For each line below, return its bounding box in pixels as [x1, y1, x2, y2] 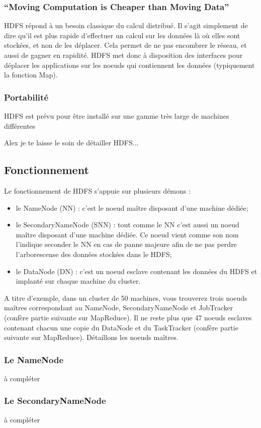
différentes [4, 120, 36, 131]
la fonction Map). [4, 69, 58, 80]
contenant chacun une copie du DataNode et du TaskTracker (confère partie [4, 322, 238, 332]
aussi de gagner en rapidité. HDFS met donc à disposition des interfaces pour [4, 50, 243, 60]
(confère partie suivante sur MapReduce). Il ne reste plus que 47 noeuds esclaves [4, 312, 252, 322]
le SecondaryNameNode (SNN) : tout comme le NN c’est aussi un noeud [16, 219, 239, 230]
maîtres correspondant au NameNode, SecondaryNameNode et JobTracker [4, 302, 233, 313]
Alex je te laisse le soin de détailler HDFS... [4, 137, 139, 148]
